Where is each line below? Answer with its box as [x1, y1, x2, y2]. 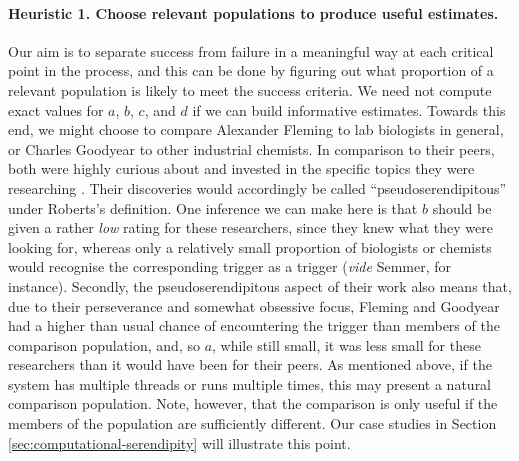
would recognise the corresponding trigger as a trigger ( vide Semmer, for [8, 256, 451, 277]
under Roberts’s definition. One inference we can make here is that [8, 197, 418, 218]
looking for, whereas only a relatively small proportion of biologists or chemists [8, 236, 492, 257]
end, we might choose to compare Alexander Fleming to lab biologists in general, [8, 119, 504, 140]
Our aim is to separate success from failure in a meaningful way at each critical [8, 40, 494, 61]
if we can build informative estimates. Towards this [192, 99, 506, 120]
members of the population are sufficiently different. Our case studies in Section [8, 413, 497, 434]
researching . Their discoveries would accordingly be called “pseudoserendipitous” [8, 177, 507, 198]
